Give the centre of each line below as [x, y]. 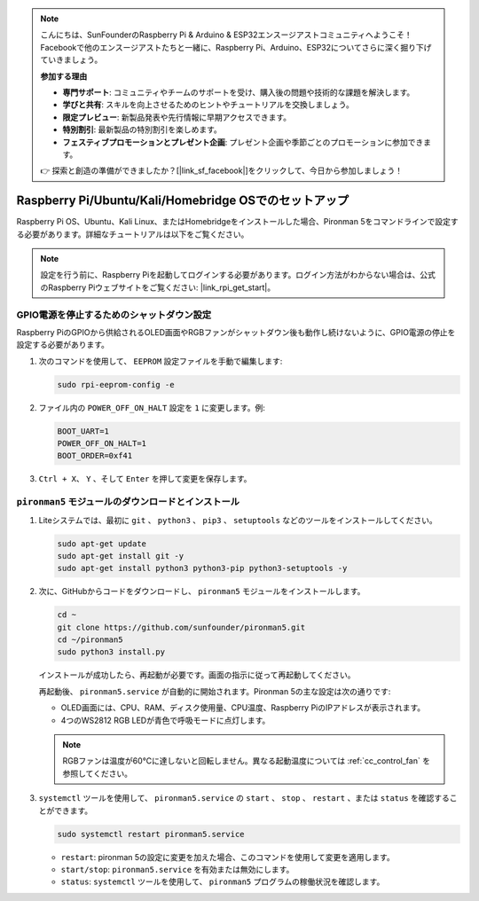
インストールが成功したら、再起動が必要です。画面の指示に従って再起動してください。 [197, 675]
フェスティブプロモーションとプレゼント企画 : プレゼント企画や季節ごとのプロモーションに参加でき [243, 142]
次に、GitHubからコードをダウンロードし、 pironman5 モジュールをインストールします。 [202, 592]
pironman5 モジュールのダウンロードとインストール [128, 502]
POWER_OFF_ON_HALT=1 [102, 444]
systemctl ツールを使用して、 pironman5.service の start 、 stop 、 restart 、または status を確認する [244, 798]
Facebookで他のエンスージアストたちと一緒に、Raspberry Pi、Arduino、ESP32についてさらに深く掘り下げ [236, 47]
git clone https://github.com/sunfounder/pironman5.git [181, 627]
